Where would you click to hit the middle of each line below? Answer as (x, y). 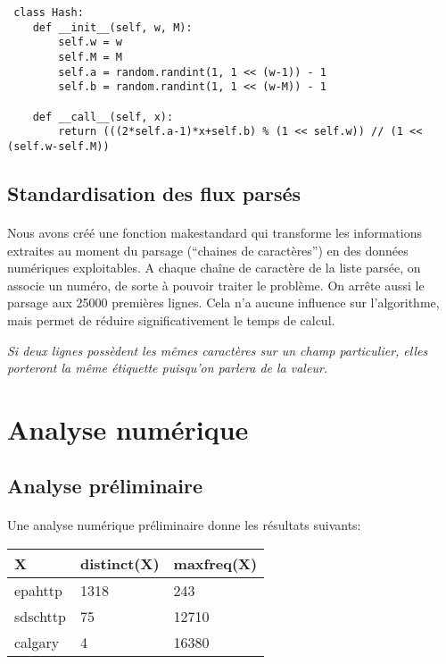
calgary (37, 643)
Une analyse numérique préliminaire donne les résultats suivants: (184, 525)
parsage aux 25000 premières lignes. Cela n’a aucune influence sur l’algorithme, (223, 303)
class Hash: (49, 13)
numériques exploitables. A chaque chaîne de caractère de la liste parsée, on (214, 268)
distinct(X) (120, 564)
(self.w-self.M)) (58, 146)
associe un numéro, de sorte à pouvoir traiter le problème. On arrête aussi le (216, 285)
